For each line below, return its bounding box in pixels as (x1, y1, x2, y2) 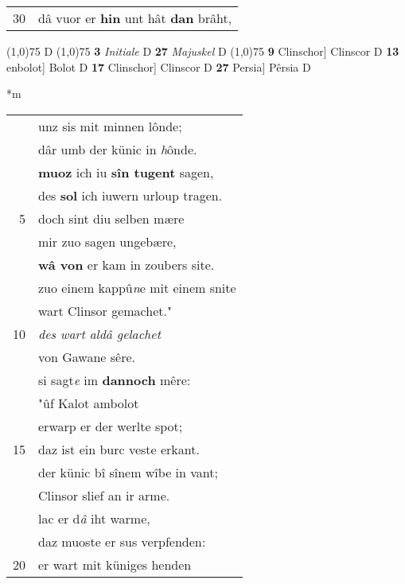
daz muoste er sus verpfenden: (38, 531, 206, 551)
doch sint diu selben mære (38, 208, 185, 228)
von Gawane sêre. (38, 347, 136, 366)
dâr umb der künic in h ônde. (38, 139, 197, 158)
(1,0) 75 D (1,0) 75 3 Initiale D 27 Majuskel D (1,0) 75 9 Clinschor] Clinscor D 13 (6, 43, 399, 59)
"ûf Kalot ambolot (38, 393, 139, 412)
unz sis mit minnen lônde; (38, 116, 182, 135)
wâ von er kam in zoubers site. (38, 255, 215, 274)
